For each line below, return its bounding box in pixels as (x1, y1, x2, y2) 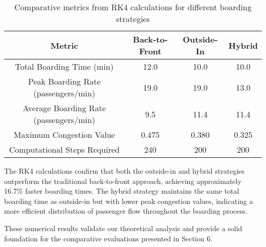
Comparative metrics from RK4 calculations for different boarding (14, 1, 252, 13)
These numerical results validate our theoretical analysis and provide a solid (4, 222, 242, 233)
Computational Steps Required (9, 143, 120, 155)
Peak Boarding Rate (28, 75, 101, 87)
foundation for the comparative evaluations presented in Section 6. (4, 233, 213, 243)
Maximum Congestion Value (13, 129, 115, 140)
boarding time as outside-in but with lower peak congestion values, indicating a (4, 195, 253, 206)
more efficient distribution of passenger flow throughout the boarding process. (4, 205, 248, 216)
